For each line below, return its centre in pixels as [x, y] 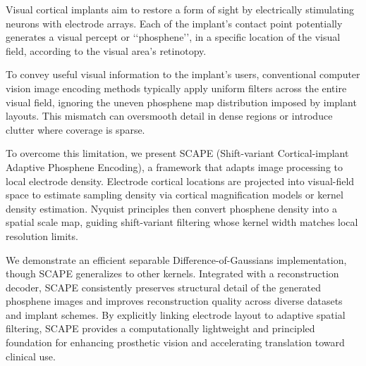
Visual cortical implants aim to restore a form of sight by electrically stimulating [180, 9]
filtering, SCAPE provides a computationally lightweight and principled [160, 328]
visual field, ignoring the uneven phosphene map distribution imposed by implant [181, 102]
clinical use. [31, 356]
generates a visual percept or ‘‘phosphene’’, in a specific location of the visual [173, 37]
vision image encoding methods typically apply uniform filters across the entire [176, 88]
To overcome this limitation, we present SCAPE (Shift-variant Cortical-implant [177, 153]
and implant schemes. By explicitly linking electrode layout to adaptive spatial [176, 314]
